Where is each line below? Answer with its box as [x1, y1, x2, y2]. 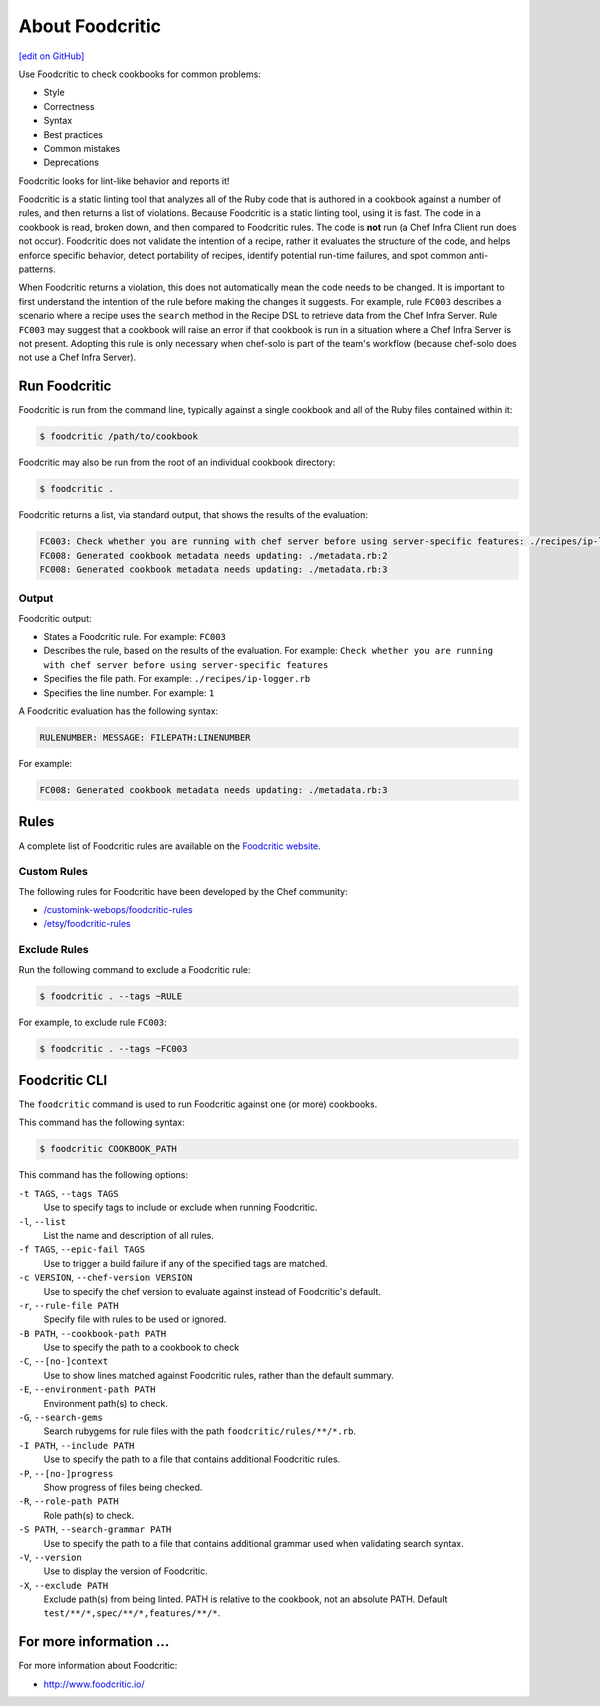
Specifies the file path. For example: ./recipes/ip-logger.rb [43, 673, 311, 685]
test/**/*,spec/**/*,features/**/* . [43, 1607, 221, 1619]
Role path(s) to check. [43, 1509, 135, 1521]
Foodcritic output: [18, 612, 92, 624]
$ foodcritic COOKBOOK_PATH [39, 1143, 177, 1155]
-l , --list [18, 1215, 67, 1227]
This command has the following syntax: [18, 1116, 185, 1129]
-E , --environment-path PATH [18, 1383, 156, 1395]
